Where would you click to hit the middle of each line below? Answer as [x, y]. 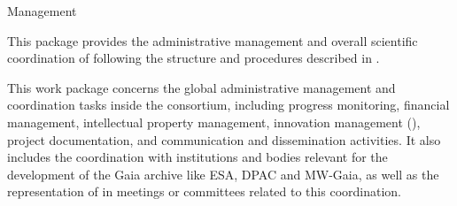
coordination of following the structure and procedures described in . [194, 58]
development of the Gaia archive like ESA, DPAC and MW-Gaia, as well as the [223, 174]
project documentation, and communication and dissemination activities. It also [224, 139]
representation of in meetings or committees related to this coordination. [204, 191]
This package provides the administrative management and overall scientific [213, 40]
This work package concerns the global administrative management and [201, 87]
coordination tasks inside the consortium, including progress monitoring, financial [228, 105]
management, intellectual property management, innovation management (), [214, 122]
